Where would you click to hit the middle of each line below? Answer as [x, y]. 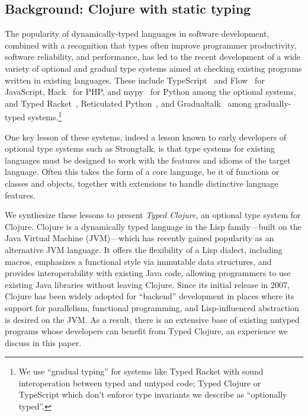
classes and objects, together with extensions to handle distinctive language [142, 183]
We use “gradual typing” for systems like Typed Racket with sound [141, 371]
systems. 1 [45, 116]
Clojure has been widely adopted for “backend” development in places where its [150, 296]
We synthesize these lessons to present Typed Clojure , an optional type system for [153, 215]
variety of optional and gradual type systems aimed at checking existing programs [153, 68]
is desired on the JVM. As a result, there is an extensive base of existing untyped [152, 319]
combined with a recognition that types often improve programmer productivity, [151, 45]
